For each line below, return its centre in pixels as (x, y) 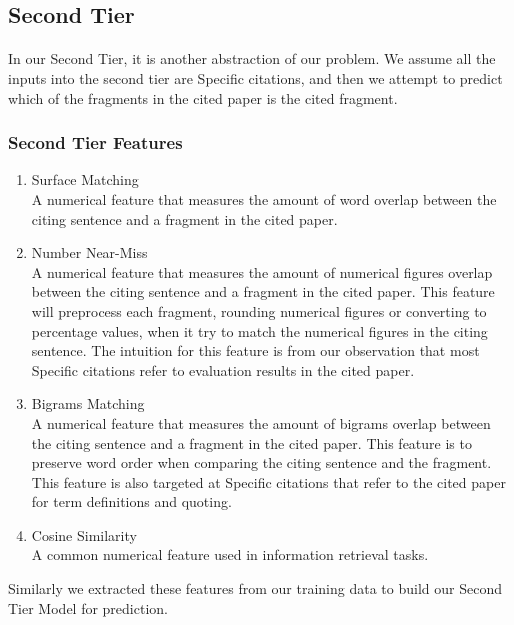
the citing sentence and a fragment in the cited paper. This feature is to (251, 442)
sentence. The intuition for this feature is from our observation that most (255, 350)
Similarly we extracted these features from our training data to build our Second (255, 588)
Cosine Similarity (84, 534)
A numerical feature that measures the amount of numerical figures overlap (262, 271)
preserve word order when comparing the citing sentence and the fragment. (261, 462)
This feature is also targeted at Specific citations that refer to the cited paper (268, 481)
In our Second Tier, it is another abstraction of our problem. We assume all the (252, 58)
